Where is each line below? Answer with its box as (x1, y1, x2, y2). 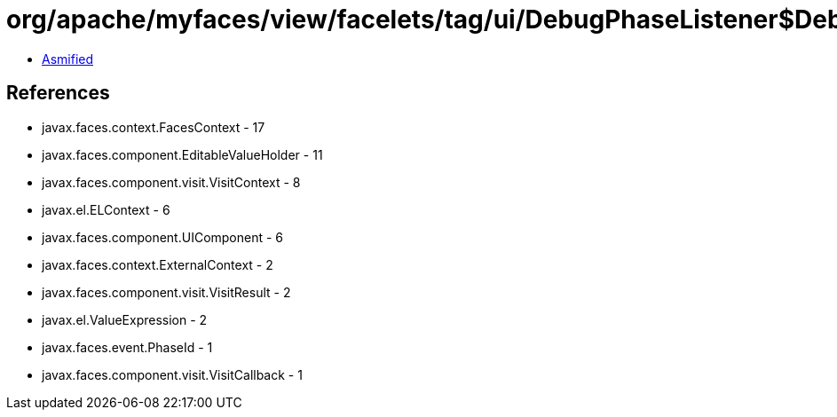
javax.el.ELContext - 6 (42, 201, 170, 217)
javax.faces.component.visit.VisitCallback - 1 (42, 366, 303, 382)
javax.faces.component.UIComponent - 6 (42, 229, 284, 245)
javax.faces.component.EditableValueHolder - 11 (42, 146, 323, 162)
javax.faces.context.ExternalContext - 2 (42, 256, 273, 272)
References (6, 82, 110, 105)
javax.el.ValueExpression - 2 (42, 311, 208, 327)
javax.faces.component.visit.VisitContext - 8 (42, 174, 301, 190)
